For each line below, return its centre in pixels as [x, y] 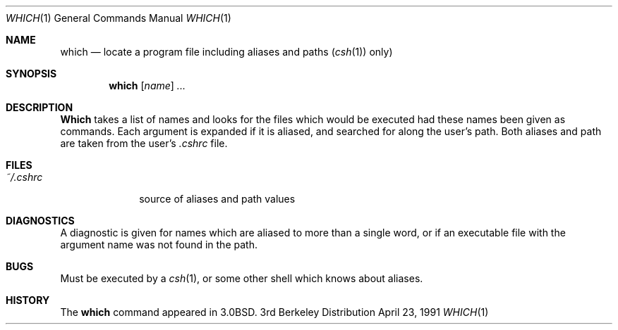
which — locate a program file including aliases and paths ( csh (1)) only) [226, 52]
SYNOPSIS [31, 74]
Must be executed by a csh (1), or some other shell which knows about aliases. [242, 278]
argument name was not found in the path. [159, 245]
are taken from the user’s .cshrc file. [144, 143]
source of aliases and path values [217, 199]
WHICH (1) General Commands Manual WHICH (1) [119, 18]
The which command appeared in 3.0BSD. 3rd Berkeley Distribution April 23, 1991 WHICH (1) [274, 312]
